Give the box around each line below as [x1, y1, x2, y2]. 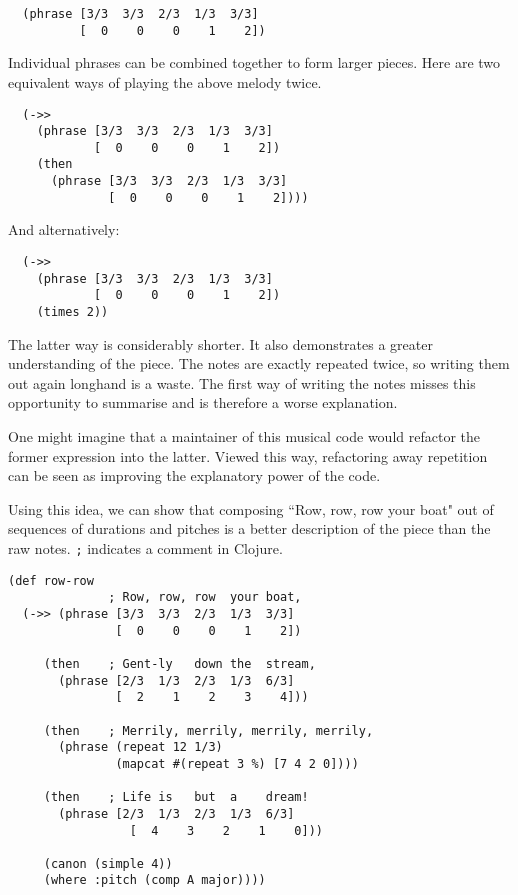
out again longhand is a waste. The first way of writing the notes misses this [8, 372, 476, 393]
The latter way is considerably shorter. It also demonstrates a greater [8, 333, 433, 354]
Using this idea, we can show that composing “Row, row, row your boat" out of [8, 498, 494, 519]
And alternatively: [8, 219, 120, 240]
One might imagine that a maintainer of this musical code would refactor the [8, 426, 480, 447]
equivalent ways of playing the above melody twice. [8, 71, 322, 92]
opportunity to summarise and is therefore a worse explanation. [8, 392, 398, 413]
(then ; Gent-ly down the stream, [43, 656, 316, 671]
